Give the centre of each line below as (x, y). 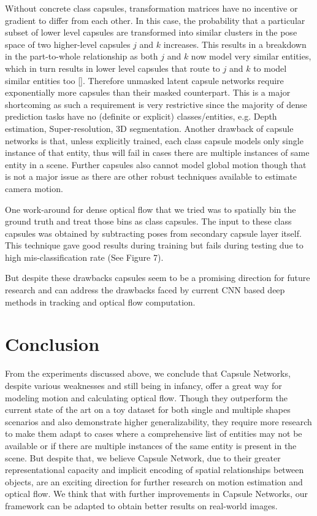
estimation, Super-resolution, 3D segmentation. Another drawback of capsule (149, 128)
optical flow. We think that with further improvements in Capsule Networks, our (156, 494)
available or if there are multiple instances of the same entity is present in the (151, 445)
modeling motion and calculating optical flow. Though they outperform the (146, 397)
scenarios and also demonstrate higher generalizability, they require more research (158, 421)
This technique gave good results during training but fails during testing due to (154, 245)
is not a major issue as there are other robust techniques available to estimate (151, 176)
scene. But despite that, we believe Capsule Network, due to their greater (143, 457)
